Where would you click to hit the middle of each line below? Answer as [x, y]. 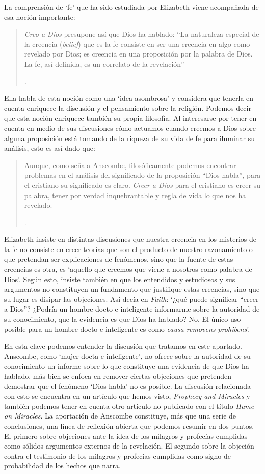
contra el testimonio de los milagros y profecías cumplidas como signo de [118, 455]
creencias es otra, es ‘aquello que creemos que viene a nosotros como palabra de [128, 269]
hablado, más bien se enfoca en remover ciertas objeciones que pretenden [118, 376]
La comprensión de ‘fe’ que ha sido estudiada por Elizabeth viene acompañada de [131, 7]
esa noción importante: [40, 17]
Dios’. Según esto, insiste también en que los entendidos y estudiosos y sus [120, 279]
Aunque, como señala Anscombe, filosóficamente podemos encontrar [130, 165]
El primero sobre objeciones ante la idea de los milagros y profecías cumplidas [126, 436]
